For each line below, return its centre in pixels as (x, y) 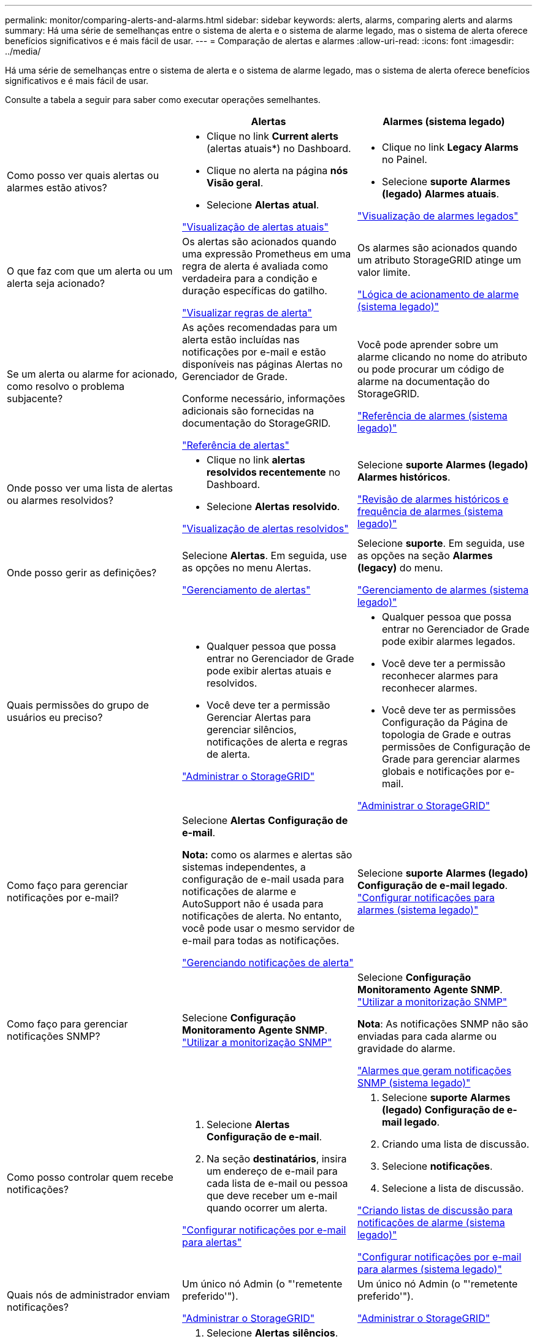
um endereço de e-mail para (272, 1171)
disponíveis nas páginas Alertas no (262, 364)
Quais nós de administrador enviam (89, 1295)
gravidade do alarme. (406, 1048)
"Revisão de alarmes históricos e (433, 499)
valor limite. (384, 272)
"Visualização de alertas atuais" (255, 227)
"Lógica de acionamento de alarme (438, 294)
